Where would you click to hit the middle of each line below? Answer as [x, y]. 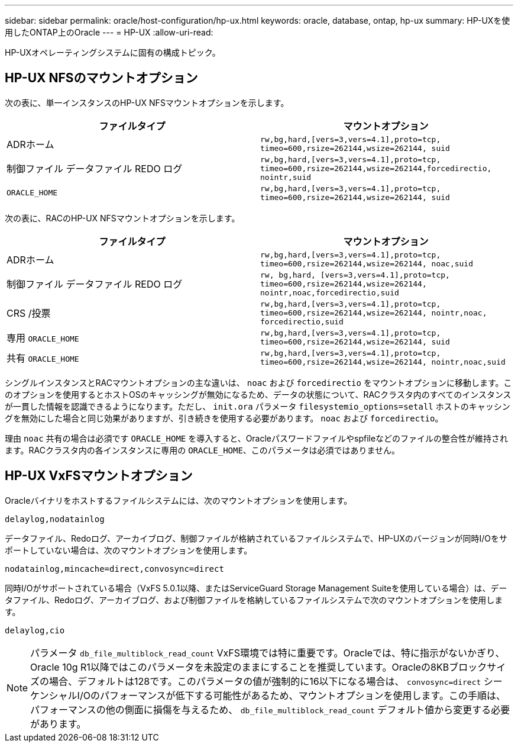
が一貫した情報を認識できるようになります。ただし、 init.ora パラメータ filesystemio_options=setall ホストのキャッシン [258, 406]
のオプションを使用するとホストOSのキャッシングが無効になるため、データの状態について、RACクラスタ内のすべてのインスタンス [258, 394]
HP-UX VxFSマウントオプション [99, 476]
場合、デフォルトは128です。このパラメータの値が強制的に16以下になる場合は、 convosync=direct [265, 681]
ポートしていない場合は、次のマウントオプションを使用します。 [129, 550]
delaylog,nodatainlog [55, 519]
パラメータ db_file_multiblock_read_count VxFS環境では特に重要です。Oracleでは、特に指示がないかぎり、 [268, 653]
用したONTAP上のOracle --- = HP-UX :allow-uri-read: [109, 32]
